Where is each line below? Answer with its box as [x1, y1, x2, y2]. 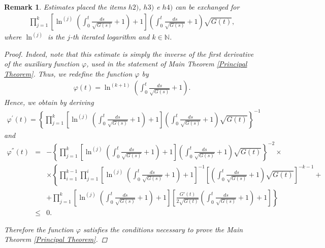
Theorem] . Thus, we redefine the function [4, 68, 133, 79]
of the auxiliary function [4, 58, 80, 69]
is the [47, 31, 65, 42]
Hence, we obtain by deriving [4, 97, 94, 108]
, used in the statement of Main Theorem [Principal [86, 58, 247, 69]
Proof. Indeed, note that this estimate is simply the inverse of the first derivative [4, 48, 254, 59]
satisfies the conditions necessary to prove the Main [83, 224, 243, 234]
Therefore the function [4, 224, 74, 234]
